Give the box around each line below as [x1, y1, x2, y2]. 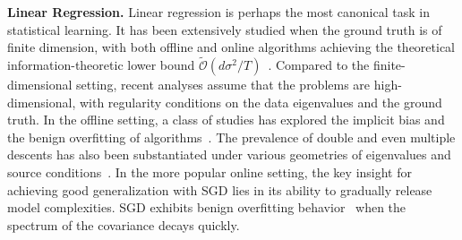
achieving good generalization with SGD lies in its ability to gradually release [7, 180, 432, 199]
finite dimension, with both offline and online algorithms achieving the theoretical [7, 38, 455, 56]
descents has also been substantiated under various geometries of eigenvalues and [7, 145, 451, 164]
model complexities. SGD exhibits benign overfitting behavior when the [7, 198, 406, 217]
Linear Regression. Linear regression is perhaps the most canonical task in [7, 3, 430, 21]
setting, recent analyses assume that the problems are [76, 75, 371, 93]
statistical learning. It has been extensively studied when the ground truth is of [7, 20, 442, 39]
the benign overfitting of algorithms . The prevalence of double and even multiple [7, 127, 456, 146]
